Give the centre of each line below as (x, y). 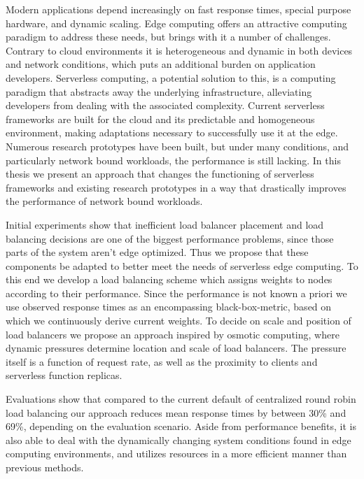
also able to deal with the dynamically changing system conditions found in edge (178, 439)
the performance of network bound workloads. (104, 201)
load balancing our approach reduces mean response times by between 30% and (176, 412)
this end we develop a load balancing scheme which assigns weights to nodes (169, 279)
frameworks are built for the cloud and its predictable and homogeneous (160, 119)
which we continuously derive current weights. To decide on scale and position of (178, 321)
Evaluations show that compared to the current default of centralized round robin (181, 399)
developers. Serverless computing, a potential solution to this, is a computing (171, 77)
